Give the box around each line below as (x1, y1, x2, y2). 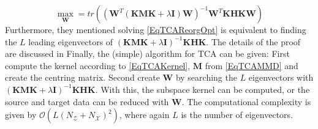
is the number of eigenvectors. (181, 108, 293, 121)
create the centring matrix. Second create (5, 71, 160, 84)
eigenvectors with (248, 71, 314, 84)
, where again (119, 108, 170, 121)
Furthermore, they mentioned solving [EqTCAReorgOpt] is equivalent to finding (5, 23, 306, 35)
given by (5, 108, 37, 121)
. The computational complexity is (181, 95, 311, 108)
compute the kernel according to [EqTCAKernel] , (5, 59, 191, 72)
